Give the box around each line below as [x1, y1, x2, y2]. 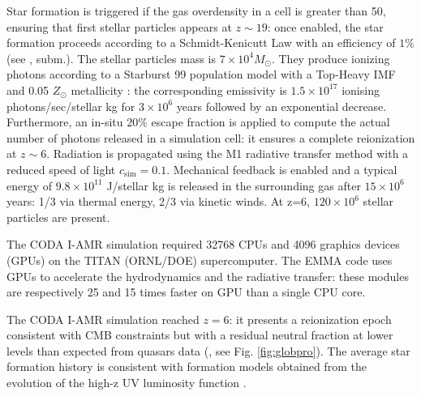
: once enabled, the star [267, 18, 384, 35]
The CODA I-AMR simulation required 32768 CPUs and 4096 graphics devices [6, 236, 400, 253]
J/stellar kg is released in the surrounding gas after [106, 177, 361, 194]
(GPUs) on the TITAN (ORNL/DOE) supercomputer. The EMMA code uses [6, 251, 393, 268]
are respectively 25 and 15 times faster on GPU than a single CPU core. [6, 283, 366, 300]
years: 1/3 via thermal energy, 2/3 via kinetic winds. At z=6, [6, 193, 310, 210]
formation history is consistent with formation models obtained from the [6, 358, 367, 375]
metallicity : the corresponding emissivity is [71, 81, 287, 98]
